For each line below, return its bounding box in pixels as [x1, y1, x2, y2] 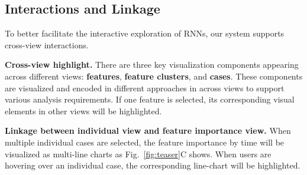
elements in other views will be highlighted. [5, 104, 162, 117]
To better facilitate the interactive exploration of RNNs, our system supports [5, 27, 285, 39]
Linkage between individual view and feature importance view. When [5, 124, 291, 137]
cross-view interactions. [5, 38, 89, 51]
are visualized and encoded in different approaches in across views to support [5, 81, 285, 94]
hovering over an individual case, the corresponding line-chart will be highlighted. [5, 159, 300, 171]
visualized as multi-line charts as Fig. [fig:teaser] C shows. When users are [5, 147, 272, 160]
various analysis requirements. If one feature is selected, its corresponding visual [5, 93, 295, 105]
